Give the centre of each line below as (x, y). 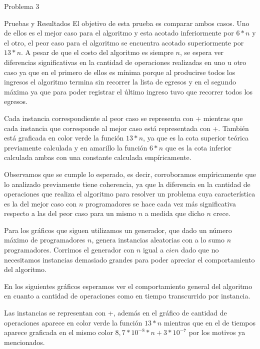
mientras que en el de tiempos (210, 322)
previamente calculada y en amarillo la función (76, 147)
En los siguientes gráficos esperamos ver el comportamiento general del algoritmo (128, 286)
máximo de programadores (45, 240)
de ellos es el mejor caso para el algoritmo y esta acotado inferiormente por (119, 33)
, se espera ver (202, 52)
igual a (153, 250)
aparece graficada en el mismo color (58, 332)
